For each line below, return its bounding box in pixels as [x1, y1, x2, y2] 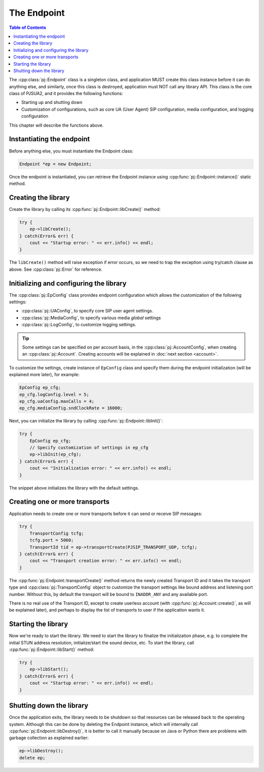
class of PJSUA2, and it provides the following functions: [9, 91, 123, 97]
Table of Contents [9, 25, 46, 30]
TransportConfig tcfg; [29, 530, 84, 536]
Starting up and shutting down [21, 100, 83, 105]
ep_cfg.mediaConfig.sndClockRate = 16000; [19, 405, 123, 411]
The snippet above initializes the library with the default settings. [9, 485, 139, 490]
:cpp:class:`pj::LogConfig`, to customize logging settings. [21, 322, 136, 328]
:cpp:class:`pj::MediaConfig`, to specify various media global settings [21, 314, 161, 321]
